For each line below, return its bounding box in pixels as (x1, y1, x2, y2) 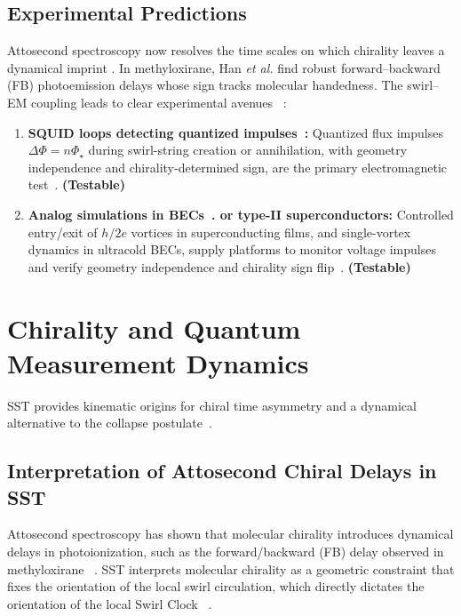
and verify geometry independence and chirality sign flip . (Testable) (28, 257, 411, 276)
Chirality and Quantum (7, 309, 301, 346)
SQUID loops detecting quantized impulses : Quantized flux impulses (28, 123, 443, 141)
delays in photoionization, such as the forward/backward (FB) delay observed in (7, 542, 444, 561)
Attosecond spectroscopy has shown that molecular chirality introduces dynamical (7, 524, 454, 543)
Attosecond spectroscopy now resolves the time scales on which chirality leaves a (7, 41, 445, 60)
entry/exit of (28, 222, 98, 241)
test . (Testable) (28, 175, 125, 194)
